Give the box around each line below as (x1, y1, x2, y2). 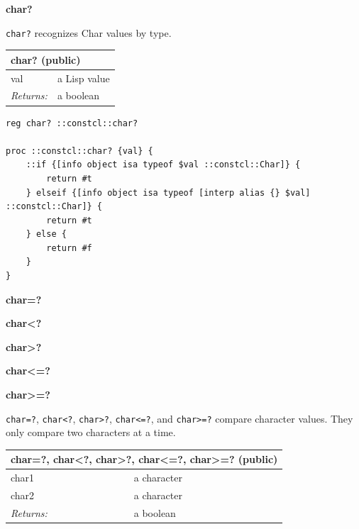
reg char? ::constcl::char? (6, 118, 138, 128)
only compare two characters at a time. (6, 425, 176, 440)
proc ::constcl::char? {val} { (6, 145, 153, 156)
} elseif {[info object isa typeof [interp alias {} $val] (26, 187, 311, 198)
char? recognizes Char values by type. (6, 25, 172, 40)
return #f (46, 243, 92, 253)
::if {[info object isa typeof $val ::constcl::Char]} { (26, 160, 301, 170)
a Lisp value (57, 70, 110, 85)
